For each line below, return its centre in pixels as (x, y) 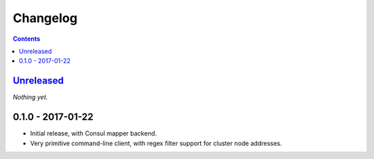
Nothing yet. (30, 97)
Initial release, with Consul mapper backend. (93, 133)
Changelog (45, 18)
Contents (27, 39)
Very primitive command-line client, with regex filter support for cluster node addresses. (156, 143)
